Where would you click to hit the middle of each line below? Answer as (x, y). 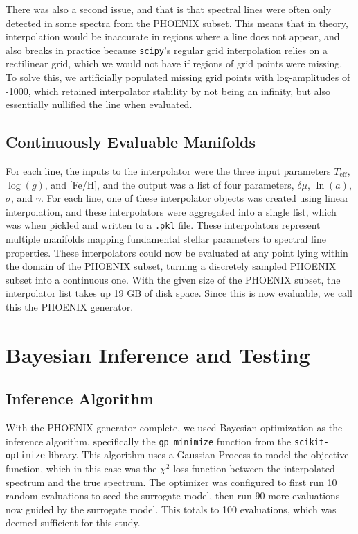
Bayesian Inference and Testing (158, 354)
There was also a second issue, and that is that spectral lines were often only (169, 9)
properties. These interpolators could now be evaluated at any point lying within (177, 252)
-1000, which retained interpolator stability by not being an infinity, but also (168, 91)
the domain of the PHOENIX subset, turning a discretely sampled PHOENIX (171, 266)
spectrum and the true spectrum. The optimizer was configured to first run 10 (171, 482)
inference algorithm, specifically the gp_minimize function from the (149, 441)
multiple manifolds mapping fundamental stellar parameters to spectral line (166, 239)
